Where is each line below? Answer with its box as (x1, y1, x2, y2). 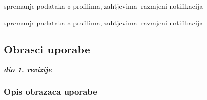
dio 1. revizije (4, 64, 52, 75)
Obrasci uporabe (4, 41, 90, 56)
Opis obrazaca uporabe (4, 85, 97, 97)
